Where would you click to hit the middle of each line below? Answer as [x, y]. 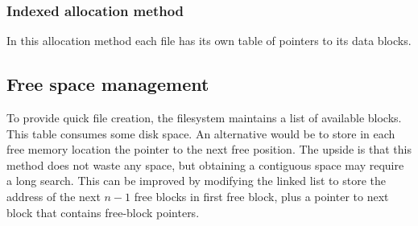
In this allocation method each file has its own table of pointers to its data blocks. [209, 41]
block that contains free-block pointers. [103, 212]
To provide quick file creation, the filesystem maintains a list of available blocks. [204, 118]
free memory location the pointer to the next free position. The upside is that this [209, 149]
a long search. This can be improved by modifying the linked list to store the [196, 181]
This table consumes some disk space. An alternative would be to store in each [201, 133]
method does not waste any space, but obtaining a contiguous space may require [205, 164]
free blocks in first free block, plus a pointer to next [261, 196]
